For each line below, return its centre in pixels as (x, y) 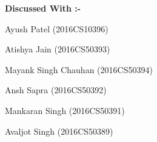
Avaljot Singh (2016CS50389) (59, 131)
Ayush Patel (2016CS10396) (57, 28)
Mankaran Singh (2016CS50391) (65, 110)
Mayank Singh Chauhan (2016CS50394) (79, 69)
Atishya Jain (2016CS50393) (58, 49)
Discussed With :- (43, 8)
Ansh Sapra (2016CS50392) (56, 90)
